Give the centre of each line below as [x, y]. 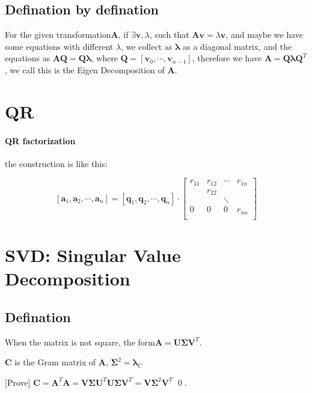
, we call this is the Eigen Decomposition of [85, 69]
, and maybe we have [265, 35]
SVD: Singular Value [93, 255]
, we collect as [147, 46]
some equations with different [59, 46]
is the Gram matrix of [55, 362]
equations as [28, 58]
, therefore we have [227, 58]
